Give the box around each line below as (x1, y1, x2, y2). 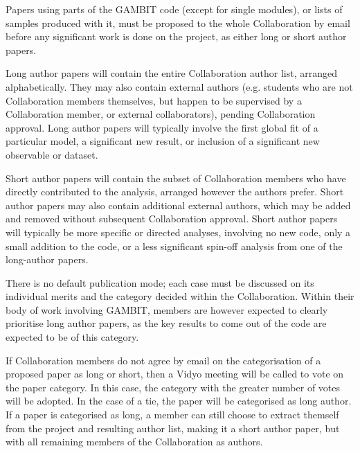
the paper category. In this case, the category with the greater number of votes (6, 380, 341, 394)
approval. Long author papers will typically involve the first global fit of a (6, 120, 318, 134)
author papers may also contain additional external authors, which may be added (6, 197, 351, 212)
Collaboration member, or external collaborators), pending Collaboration (6, 107, 316, 121)
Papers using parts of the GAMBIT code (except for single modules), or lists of (6, 2, 343, 16)
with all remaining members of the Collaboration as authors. (6, 434, 263, 449)
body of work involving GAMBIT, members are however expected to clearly (6, 302, 328, 317)
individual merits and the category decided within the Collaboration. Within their (6, 289, 354, 303)
